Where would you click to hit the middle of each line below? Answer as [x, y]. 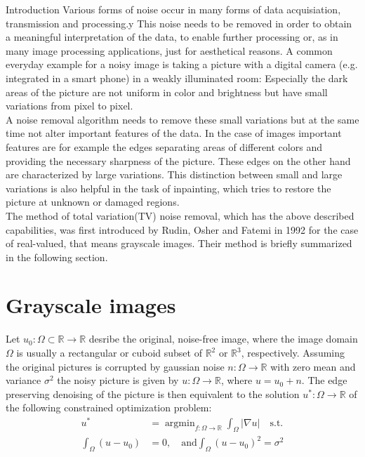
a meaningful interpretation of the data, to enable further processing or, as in [172, 37]
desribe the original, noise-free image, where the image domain [223, 339]
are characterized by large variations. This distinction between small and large [174, 174]
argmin [180, 424]
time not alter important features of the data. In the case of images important [174, 133]
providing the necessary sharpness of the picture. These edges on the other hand [178, 160]
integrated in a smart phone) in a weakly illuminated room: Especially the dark [177, 78]
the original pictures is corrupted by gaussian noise [115, 366]
